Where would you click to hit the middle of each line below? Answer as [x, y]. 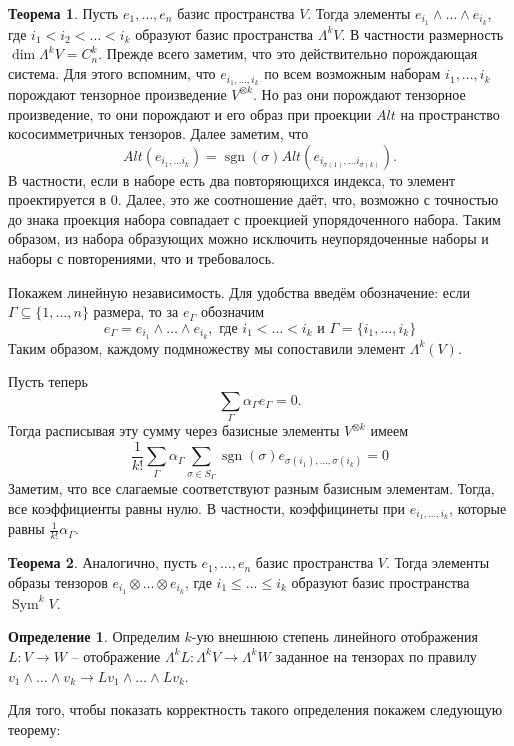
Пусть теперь [48, 381]
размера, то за [136, 311]
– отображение [116, 655]
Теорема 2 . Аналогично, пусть [102, 562]
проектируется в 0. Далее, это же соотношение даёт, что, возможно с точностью [253, 199]
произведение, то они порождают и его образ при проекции [190, 113]
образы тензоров [58, 581]
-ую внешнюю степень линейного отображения [334, 636]
